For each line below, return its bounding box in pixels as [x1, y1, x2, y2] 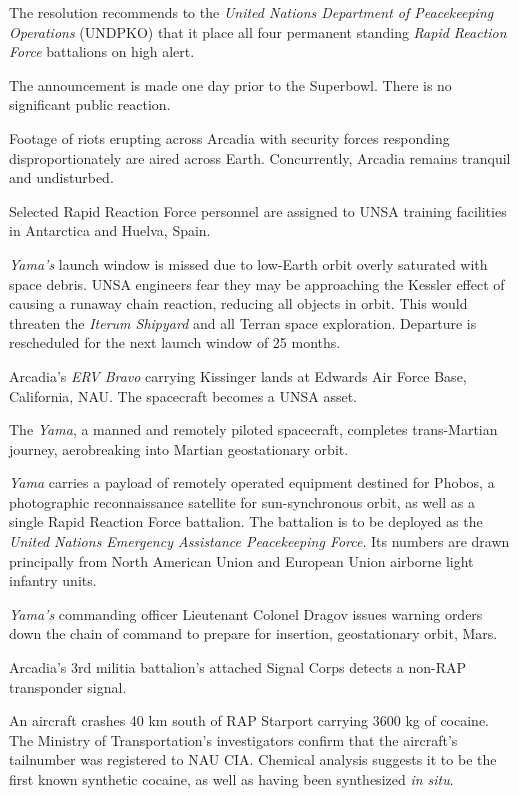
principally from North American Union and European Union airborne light [9, 550, 474, 571]
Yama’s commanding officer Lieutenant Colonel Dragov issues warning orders [9, 603, 483, 624]
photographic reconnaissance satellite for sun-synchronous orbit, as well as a [9, 491, 475, 512]
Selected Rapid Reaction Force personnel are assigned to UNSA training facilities [9, 200, 507, 221]
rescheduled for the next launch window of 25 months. [9, 332, 341, 353]
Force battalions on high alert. [9, 41, 195, 62]
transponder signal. [9, 676, 127, 697]
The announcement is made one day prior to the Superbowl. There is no [9, 74, 452, 95]
